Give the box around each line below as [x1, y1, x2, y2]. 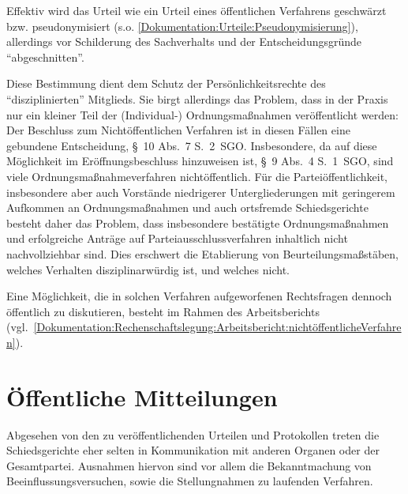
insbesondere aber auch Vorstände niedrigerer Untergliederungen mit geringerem [6, 183, 395, 200]
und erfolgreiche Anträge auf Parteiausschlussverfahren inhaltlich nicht [6, 230, 348, 247]
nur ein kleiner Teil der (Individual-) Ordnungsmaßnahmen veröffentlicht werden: [6, 106, 399, 123]
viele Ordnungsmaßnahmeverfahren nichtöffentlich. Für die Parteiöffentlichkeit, [6, 168, 388, 184]
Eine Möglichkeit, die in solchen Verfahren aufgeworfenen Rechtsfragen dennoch [6, 288, 392, 304]
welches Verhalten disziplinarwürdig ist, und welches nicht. [6, 261, 290, 277]
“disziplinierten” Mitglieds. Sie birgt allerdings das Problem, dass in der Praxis [6, 90, 388, 107]
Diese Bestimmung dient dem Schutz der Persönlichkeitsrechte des [6, 75, 326, 92]
